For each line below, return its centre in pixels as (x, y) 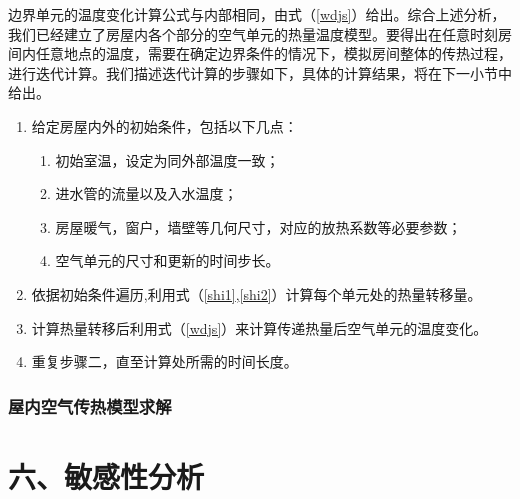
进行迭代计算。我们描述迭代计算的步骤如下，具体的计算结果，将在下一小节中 (260, 72)
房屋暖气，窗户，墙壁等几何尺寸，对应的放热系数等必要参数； (258, 226)
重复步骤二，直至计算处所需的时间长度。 (164, 361)
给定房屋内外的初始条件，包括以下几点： (164, 125)
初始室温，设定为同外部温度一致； (167, 159)
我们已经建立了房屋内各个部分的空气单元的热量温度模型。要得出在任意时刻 (253, 33)
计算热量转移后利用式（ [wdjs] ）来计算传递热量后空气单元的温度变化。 (259, 327)
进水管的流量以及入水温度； (146, 193)
